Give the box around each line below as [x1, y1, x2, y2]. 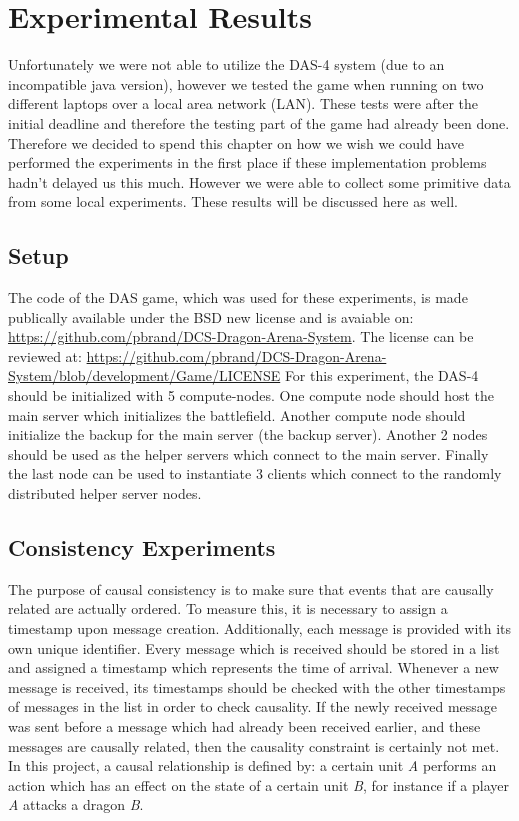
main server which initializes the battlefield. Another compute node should [8, 404, 466, 425]
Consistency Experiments [8, 532, 276, 562]
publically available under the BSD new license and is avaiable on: [8, 306, 414, 327]
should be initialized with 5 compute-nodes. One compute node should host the [8, 385, 495, 406]
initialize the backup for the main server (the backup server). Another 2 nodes [8, 424, 488, 445]
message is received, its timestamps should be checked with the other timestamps [8, 676, 506, 697]
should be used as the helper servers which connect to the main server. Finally [8, 443, 489, 464]
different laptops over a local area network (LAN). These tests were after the [8, 93, 479, 114]
